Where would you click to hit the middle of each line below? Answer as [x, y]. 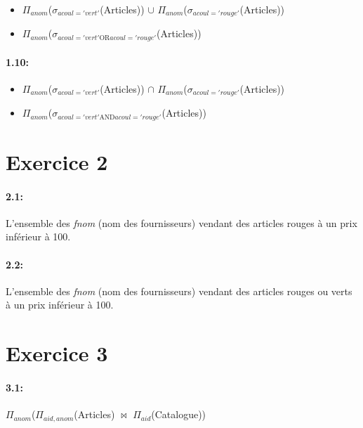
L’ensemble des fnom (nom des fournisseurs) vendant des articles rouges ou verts [179, 291]
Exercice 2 [57, 161]
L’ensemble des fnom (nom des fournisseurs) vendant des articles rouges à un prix [181, 222]
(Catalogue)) [179, 414]
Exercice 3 [57, 353]
